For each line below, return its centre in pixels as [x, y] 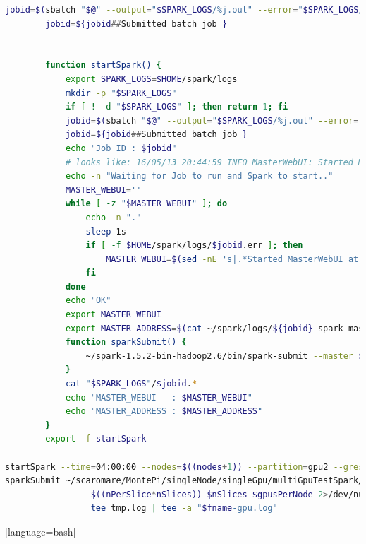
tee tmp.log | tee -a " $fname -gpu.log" [184, 508]
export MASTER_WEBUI [113, 315]
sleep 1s [106, 231]
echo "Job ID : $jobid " [121, 148]
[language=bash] [41, 531]
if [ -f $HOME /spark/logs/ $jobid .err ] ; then [194, 246]
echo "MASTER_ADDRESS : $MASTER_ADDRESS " [164, 412]
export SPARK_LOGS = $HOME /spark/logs [151, 79]
